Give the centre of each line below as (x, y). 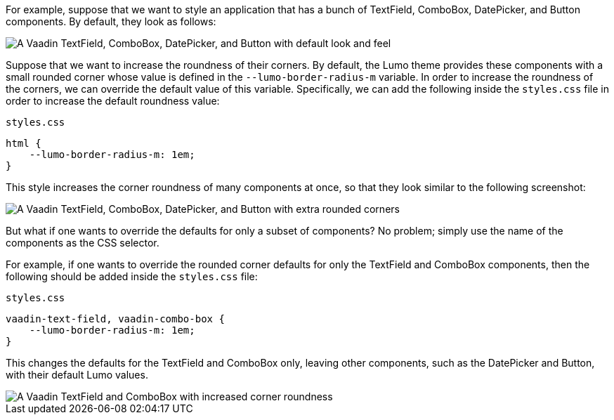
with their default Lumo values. (77, 375)
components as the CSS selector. (83, 243)
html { (24, 143)
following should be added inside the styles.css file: (132, 276)
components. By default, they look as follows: (111, 21)
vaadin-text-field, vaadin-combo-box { (115, 319)
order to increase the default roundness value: (113, 101)
